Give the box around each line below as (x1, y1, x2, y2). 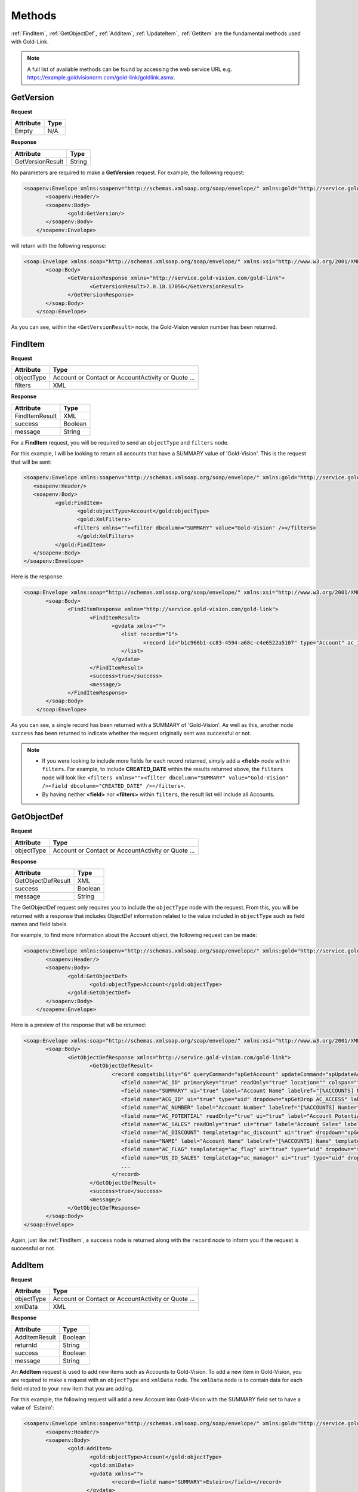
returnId (14, 1340, 38, 1349)
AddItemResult (14, 1333, 56, 1341)
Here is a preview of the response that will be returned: (11, 1021, 147, 1029)
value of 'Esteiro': (11, 1404, 54, 1411)
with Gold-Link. (11, 38, 49, 45)
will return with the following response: (11, 242, 107, 249)
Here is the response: (11, 573, 64, 580)
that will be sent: (11, 458, 52, 466)
